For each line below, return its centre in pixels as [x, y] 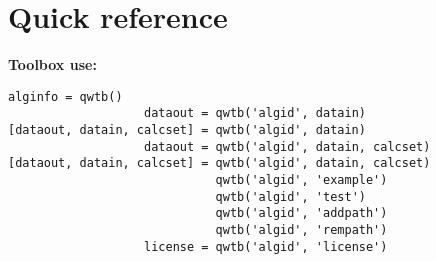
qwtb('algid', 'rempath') [301, 229]
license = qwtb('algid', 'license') [266, 246]
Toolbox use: [52, 64]
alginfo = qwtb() [65, 96]
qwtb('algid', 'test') [290, 196]
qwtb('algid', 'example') [301, 180]
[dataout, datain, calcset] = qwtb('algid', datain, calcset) [219, 163]
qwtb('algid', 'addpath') [301, 213]
